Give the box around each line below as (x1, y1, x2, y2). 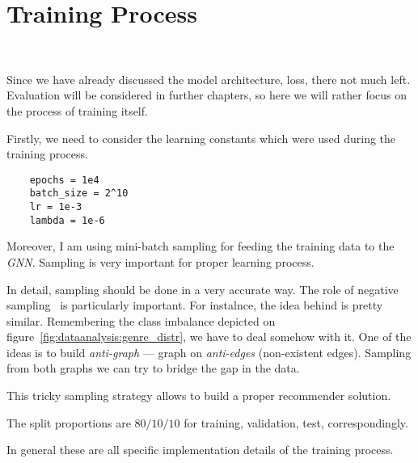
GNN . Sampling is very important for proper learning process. (6, 253, 315, 270)
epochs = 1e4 (29, 174, 99, 186)
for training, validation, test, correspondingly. (184, 414, 408, 431)
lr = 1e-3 (29, 201, 82, 213)
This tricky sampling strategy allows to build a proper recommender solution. (6, 387, 391, 404)
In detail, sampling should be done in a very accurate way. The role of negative (6, 280, 399, 297)
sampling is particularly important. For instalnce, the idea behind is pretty (6, 297, 383, 314)
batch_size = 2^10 (29, 187, 129, 200)
